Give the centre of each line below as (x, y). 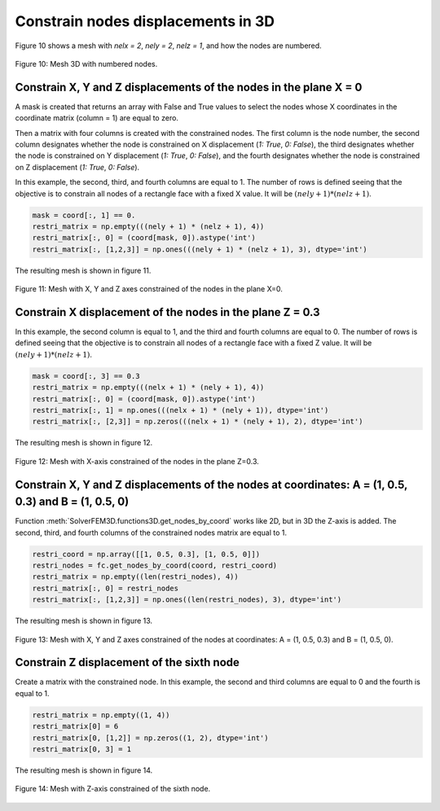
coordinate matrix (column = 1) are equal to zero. (97, 118)
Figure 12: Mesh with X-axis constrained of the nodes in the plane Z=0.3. (137, 461)
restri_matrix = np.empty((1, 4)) (101, 715)
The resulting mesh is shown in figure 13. (84, 621)
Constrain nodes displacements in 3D (145, 21)
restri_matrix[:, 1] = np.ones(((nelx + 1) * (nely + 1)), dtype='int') (180, 410)
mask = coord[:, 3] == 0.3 (86, 376)
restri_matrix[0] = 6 (75, 726)
